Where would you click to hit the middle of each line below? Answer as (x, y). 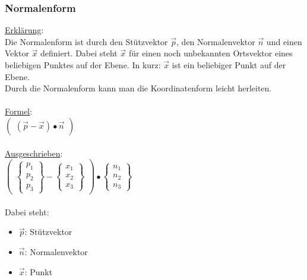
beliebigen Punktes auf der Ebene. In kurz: (83, 65)
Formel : (19, 111)
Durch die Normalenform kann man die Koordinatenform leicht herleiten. (138, 88)
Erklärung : (24, 30)
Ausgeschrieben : (34, 153)
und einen (284, 41)
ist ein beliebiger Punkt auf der (229, 65)
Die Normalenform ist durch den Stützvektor (86, 41)
